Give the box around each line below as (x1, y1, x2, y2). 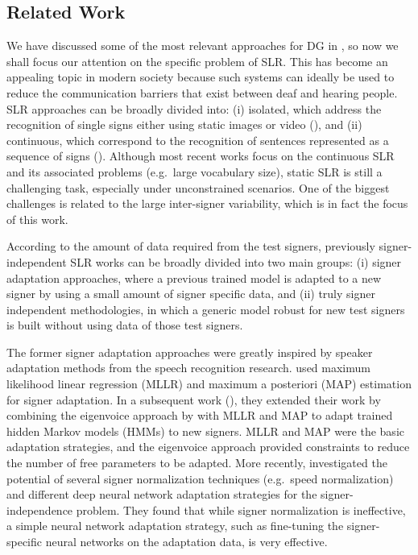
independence (6, 501, 73, 518)
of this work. (6, 210, 68, 227)
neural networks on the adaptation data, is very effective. (45, 533, 328, 550)
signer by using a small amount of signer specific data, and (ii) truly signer (6, 285, 375, 302)
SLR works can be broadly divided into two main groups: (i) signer (70, 253, 402, 270)
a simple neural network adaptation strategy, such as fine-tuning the (6, 517, 344, 534)
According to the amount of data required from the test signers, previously (6, 238, 375, 255)
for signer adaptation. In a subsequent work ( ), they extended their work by (6, 391, 381, 408)
